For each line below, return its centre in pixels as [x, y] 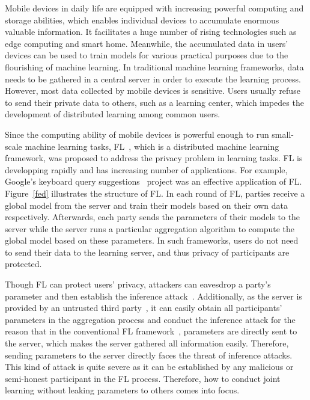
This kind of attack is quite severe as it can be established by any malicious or [149, 367]
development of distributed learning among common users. [113, 114]
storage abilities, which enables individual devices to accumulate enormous [142, 20]
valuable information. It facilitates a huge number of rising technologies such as [151, 32]
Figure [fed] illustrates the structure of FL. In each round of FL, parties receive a [155, 193]
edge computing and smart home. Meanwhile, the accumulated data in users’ [147, 43]
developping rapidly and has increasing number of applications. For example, [146, 169]
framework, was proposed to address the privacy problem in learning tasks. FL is [154, 158]
